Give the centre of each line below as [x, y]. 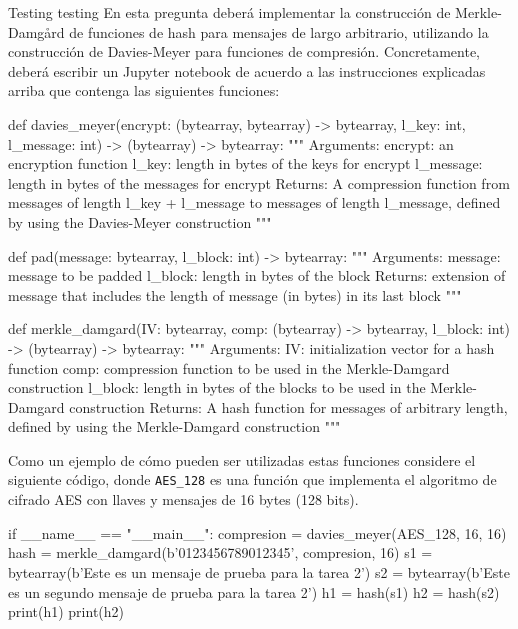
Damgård [36, 31]
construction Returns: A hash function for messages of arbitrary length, [288, 406]
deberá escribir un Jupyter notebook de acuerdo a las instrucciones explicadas [247, 70]
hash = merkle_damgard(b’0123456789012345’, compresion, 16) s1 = [220, 552]
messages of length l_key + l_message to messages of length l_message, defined [254, 202]
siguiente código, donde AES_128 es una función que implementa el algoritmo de [252, 479]
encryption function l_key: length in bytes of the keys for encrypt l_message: [245, 163]
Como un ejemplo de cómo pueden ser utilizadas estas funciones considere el [242, 459]
